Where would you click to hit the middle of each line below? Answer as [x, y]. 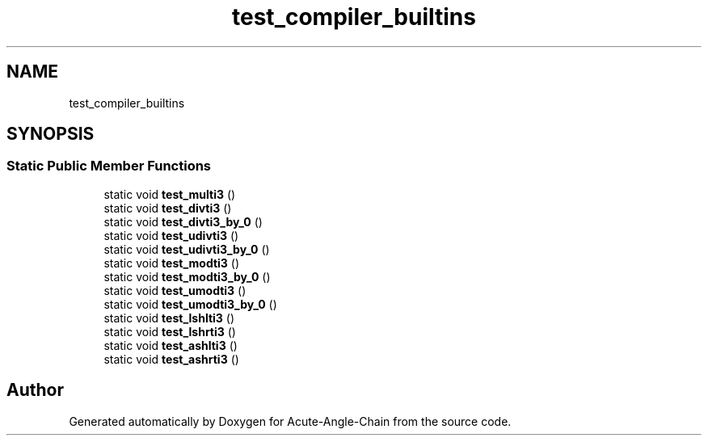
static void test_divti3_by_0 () [183, 221]
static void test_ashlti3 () [171, 345]
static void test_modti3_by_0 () [187, 276]
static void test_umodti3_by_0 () [190, 304]
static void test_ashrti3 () [171, 359]
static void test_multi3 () [170, 194]
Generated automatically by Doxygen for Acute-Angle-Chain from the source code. [290, 421]
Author [35, 390]
